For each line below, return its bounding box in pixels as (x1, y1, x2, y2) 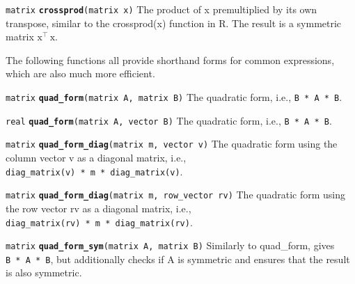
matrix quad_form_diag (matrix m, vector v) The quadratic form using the (6, 136, 338, 151)
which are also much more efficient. (6, 66, 155, 81)
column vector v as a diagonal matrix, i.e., (6, 150, 187, 164)
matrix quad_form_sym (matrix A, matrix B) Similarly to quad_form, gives (6, 238, 335, 253)
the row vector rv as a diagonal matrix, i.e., (6, 200, 191, 215)
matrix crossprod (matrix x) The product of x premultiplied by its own (6, 2, 317, 16)
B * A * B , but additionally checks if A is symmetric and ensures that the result (6, 251, 350, 266)
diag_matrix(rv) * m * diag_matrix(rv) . (6, 214, 193, 229)
